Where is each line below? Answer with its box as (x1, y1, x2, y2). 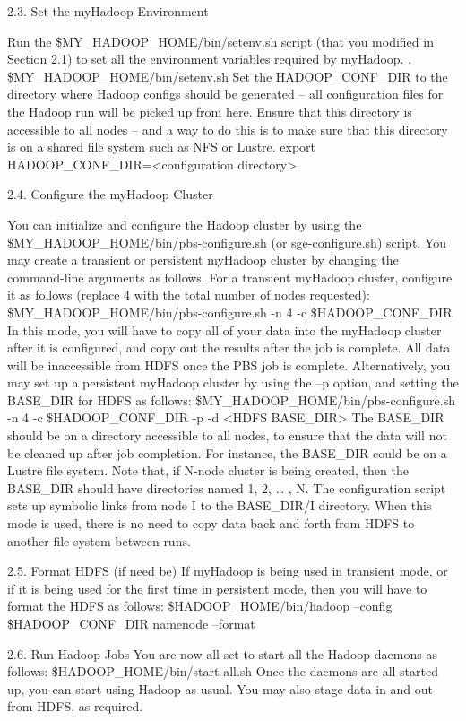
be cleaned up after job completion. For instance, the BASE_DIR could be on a (7, 443, 447, 462)
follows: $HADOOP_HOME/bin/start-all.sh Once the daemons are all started (7, 662, 438, 681)
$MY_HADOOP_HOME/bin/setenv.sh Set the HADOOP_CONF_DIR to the (7, 66, 448, 85)
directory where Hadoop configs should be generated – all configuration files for (7, 84, 444, 103)
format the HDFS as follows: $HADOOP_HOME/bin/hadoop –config (7, 596, 393, 615)
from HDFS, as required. (7, 697, 143, 716)
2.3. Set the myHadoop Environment (7, 2, 209, 20)
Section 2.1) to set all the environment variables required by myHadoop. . (7, 49, 412, 68)
